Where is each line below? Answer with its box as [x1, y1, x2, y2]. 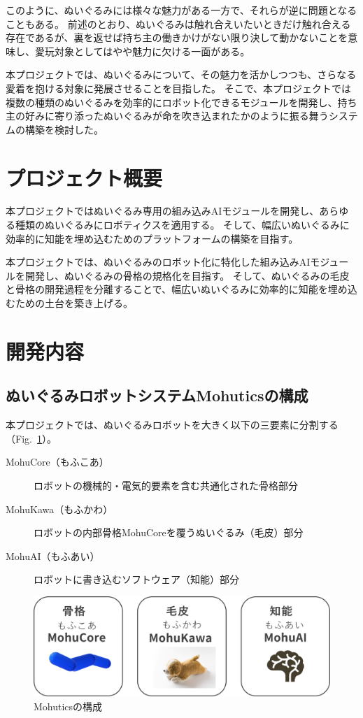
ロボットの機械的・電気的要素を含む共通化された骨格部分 [34, 478, 298, 492]
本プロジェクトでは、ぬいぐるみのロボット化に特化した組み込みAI [6, 254, 311, 269]
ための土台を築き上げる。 [15, 296, 133, 310]
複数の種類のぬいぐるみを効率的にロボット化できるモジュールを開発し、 [6, 94, 338, 109]
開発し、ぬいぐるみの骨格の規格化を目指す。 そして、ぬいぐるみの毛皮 [24, 268, 350, 282]
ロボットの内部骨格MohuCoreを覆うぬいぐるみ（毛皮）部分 [34, 525, 304, 540]
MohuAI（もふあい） [6, 548, 100, 563]
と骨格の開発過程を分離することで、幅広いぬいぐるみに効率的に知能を [6, 282, 328, 296]
